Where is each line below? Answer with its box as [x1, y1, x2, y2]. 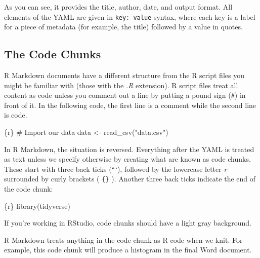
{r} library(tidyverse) [4, 200, 70, 211]
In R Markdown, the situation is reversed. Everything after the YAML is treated [4, 143, 254, 154]
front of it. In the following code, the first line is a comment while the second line [4, 99, 256, 110]
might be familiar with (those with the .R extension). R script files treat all [4, 80, 238, 90]
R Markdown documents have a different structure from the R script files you [4, 70, 244, 81]
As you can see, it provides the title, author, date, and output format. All [4, 2, 233, 12]
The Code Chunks [4, 46, 101, 62]
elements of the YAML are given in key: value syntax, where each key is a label [4, 11, 255, 22]
